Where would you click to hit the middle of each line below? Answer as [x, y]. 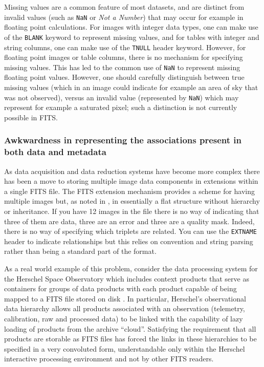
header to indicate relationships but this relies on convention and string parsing [129, 241]
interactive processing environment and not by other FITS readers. [109, 359]
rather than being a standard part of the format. [80, 251]
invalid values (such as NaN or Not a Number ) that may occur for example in [124, 17]
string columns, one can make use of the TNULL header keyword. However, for [125, 47]
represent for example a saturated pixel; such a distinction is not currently [121, 107]
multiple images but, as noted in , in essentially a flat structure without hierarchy [132, 201]
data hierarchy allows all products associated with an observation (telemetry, [125, 308]
